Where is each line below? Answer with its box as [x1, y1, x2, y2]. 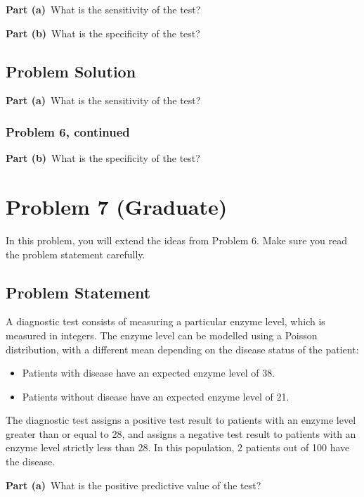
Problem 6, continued [6, 122, 130, 140]
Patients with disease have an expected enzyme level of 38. [22, 365, 275, 380]
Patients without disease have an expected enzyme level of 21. [22, 389, 290, 403]
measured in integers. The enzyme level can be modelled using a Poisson [6, 327, 318, 342]
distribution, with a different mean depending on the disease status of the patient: [6, 341, 359, 356]
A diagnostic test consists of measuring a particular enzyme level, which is [6, 314, 325, 329]
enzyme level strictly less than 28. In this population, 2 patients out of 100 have [6, 440, 350, 455]
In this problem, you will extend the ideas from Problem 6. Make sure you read [6, 232, 347, 247]
